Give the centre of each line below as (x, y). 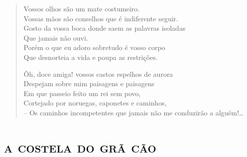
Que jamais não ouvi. (56, 37)
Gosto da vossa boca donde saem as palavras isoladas (104, 28)
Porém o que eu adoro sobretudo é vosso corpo (94, 47)
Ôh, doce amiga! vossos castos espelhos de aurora (98, 74)
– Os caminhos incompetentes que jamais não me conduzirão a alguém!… (134, 112)
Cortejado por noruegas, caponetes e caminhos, (95, 103)
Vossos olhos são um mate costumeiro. (81, 8)
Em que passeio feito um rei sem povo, (82, 93)
